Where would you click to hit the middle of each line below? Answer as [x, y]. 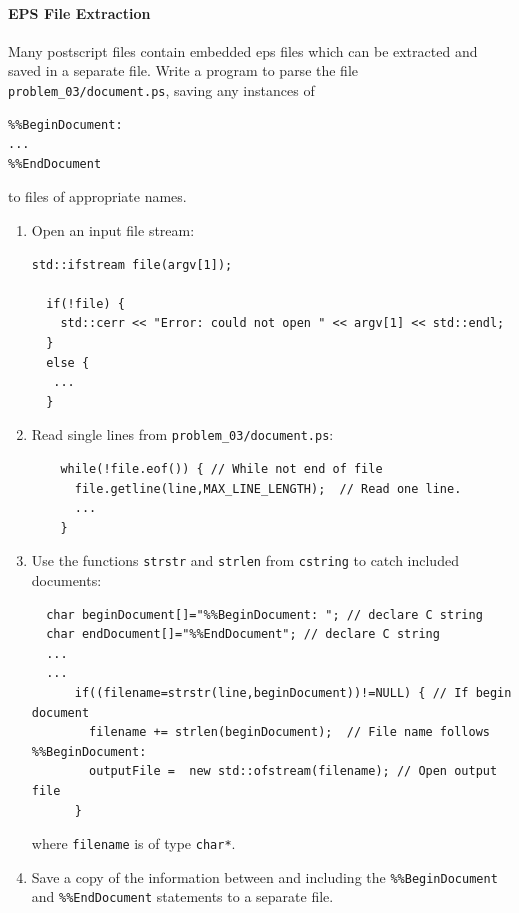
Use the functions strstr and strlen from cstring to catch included [245, 560]
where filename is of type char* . [133, 843]
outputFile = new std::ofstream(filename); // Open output [293, 771]
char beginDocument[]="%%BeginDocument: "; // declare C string [264, 614]
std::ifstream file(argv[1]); [132, 264]
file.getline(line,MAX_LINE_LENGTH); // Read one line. [268, 488]
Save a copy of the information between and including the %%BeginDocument [264, 876]
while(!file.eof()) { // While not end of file [221, 469]
